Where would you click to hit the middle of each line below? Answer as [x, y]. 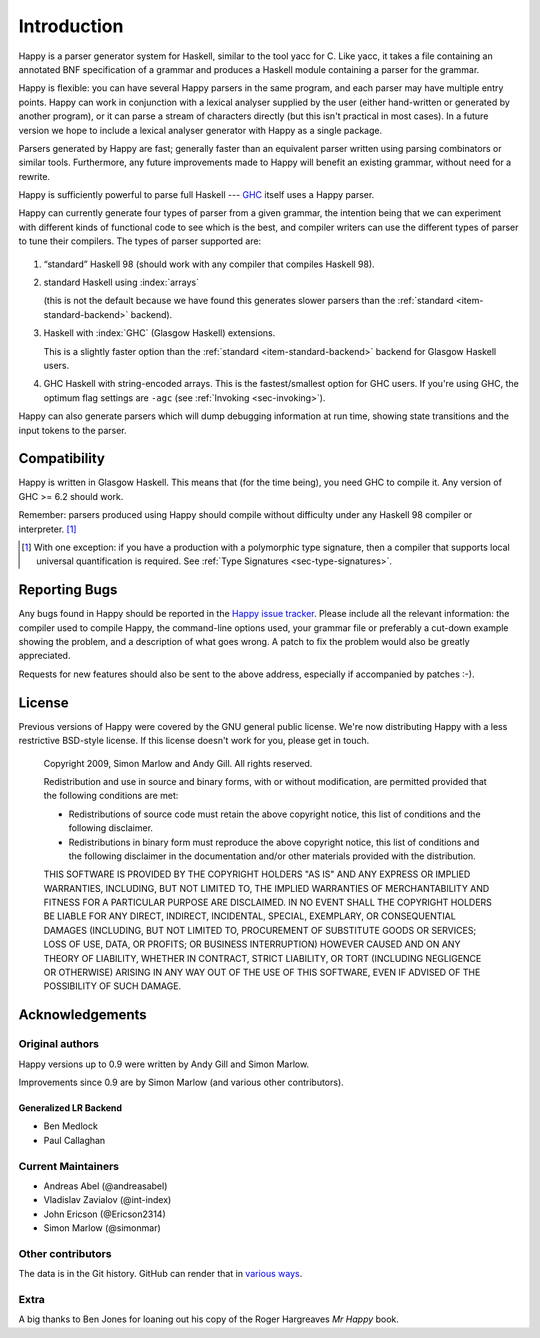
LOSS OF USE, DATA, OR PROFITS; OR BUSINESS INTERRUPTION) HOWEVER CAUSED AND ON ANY [252, 944]
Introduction [71, 26]
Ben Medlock [71, 1126]
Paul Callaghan [74, 1140]
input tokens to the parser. [72, 430]
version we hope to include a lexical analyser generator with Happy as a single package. [200, 130]
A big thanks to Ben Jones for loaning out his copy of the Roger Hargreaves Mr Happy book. [209, 1319]
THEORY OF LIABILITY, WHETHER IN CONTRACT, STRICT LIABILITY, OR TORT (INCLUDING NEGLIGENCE [262, 958]
